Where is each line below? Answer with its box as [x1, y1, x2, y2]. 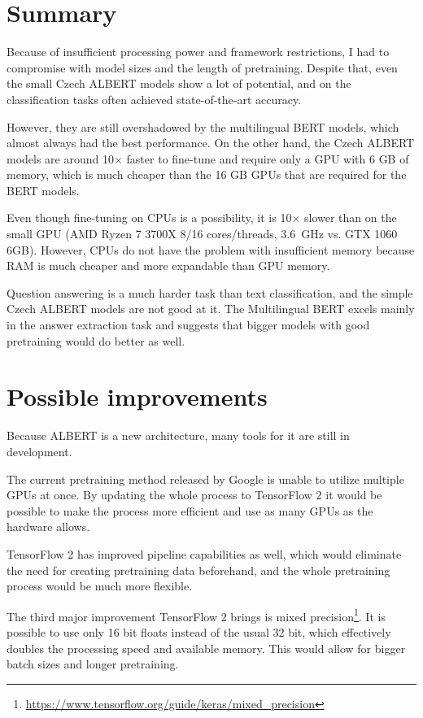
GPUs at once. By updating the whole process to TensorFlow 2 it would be [7, 486, 382, 503]
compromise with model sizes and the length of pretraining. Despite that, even [7, 59, 398, 76]
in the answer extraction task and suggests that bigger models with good [7, 316, 370, 333]
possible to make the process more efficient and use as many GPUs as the [7, 502, 373, 519]
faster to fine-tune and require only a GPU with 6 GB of [126, 150, 409, 167]
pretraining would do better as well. [7, 332, 185, 349]
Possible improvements [7, 380, 268, 413]
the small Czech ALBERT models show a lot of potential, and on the [7, 75, 351, 92]
